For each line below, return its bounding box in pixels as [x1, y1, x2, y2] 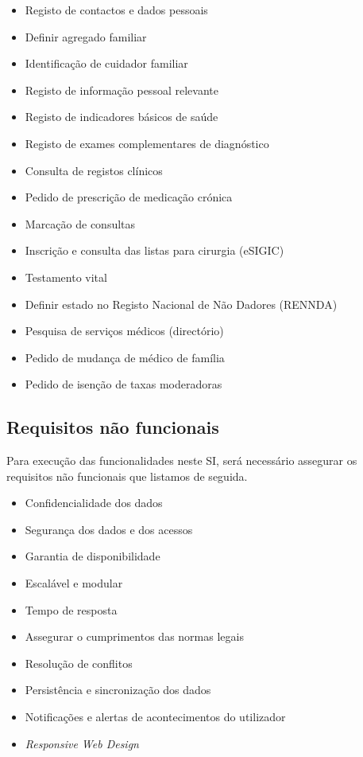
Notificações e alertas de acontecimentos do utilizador [25, 708, 286, 725]
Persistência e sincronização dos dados [25, 681, 211, 698]
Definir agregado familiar [25, 28, 147, 45]
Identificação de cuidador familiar [25, 55, 188, 72]
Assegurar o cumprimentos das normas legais [25, 628, 244, 645]
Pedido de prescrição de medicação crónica [25, 189, 233, 205]
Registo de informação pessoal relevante [25, 81, 218, 98]
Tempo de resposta [25, 601, 118, 618]
